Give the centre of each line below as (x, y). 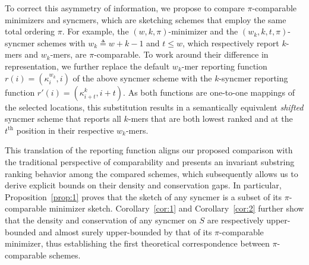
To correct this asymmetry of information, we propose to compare (125, 8)
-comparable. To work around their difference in (181, 54)
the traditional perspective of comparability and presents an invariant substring (150, 161)
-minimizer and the (203, 31)
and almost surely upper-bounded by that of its (125, 231)
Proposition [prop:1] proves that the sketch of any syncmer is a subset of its (144, 196)
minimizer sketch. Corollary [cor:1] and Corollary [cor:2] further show (176, 208)
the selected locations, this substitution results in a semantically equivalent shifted (154, 107)
